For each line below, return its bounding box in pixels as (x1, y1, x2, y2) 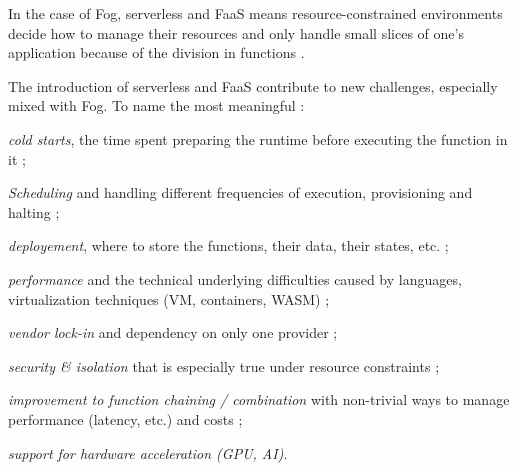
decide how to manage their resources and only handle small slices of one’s (8, 22, 464, 43)
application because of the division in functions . (8, 42, 305, 63)
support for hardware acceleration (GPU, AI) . (8, 442, 288, 463)
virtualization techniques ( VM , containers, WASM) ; (8, 288, 330, 309)
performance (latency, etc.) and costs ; (8, 408, 243, 429)
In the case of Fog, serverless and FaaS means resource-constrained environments (8, 3, 503, 23)
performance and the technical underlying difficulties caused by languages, (8, 268, 462, 289)
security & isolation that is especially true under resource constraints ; (8, 355, 440, 376)
